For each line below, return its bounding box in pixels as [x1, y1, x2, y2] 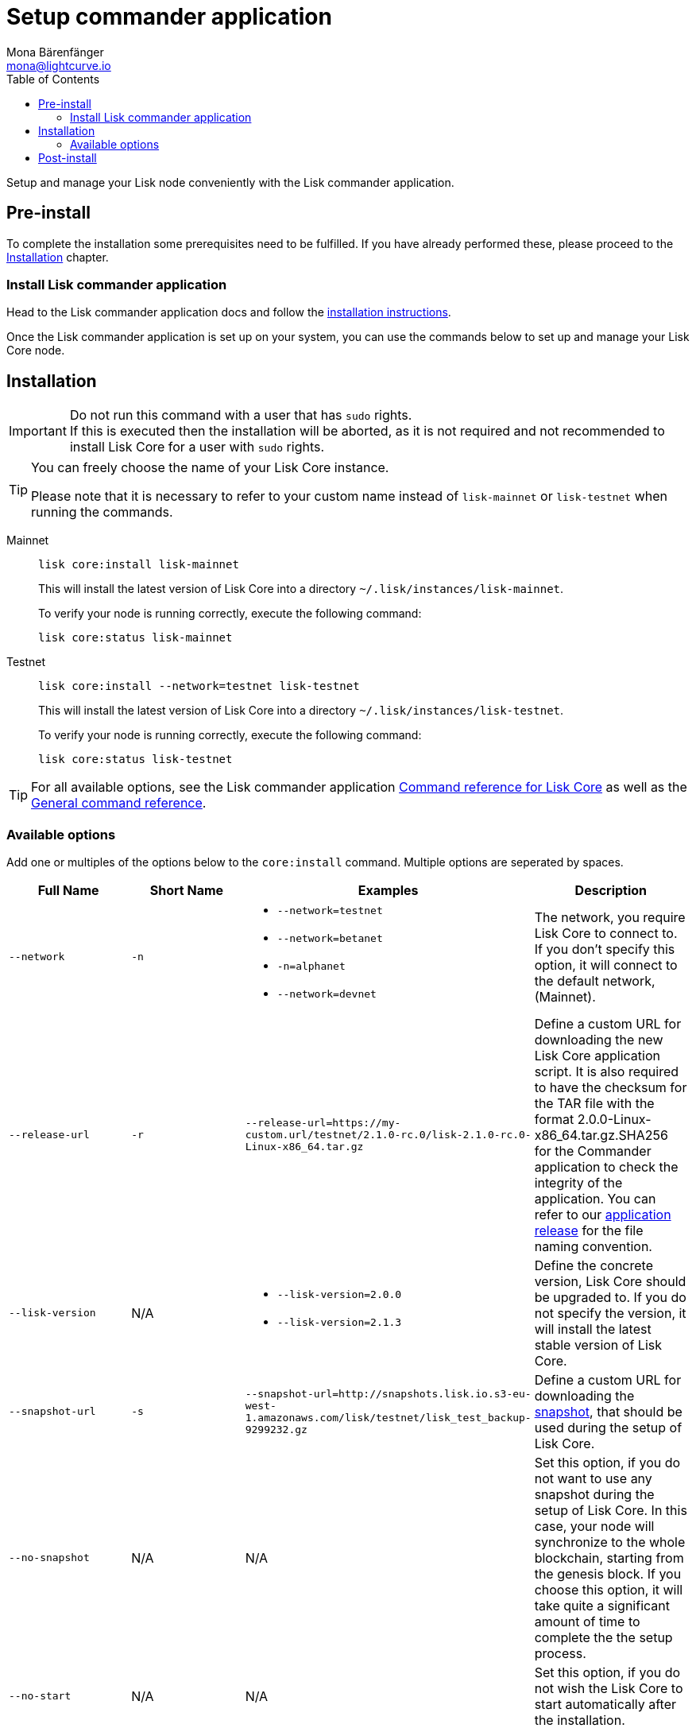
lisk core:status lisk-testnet [38, 753, 233, 766]
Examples [358, 881, 419, 898]
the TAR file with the [534, 1095, 655, 1111]
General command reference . [31, 795, 207, 812]
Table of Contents [6, 72, 100, 86]
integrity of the [534, 1174, 623, 1191]
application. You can [534, 1190, 656, 1207]
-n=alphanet [276, 959, 346, 972]
